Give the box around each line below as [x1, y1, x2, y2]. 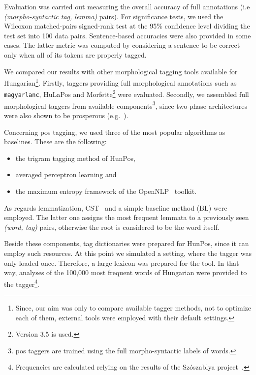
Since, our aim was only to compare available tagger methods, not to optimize [15, 302, 251, 312]
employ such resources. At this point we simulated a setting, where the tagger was [4, 248, 252, 258]
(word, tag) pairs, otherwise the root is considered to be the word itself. [4, 221, 220, 232]
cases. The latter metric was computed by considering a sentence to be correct [4, 40, 240, 50]
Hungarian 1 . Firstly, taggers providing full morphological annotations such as [4, 76, 237, 88]
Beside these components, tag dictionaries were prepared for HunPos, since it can [4, 238, 249, 249]
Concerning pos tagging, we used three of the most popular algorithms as [4, 126, 225, 137]
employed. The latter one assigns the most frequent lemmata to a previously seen [4, 212, 249, 222]
